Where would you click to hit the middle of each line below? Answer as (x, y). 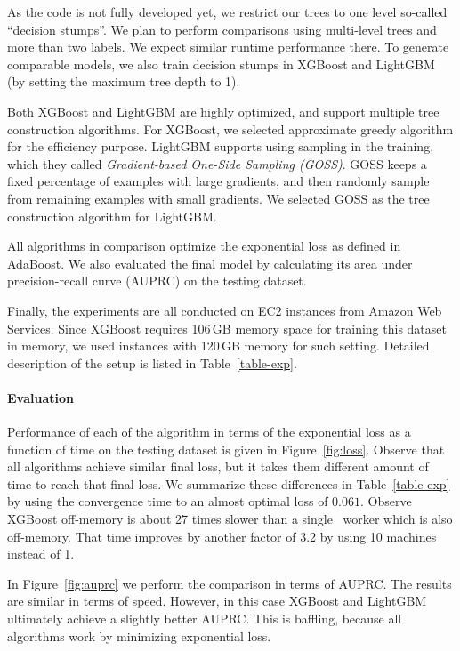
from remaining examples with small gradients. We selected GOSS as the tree (218, 198)
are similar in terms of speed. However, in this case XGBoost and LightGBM (217, 601)
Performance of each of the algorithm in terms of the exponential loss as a (209, 432)
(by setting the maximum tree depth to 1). (124, 81)
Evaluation (40, 397)
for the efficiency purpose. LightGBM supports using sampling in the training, (221, 146)
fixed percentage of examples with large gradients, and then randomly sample (218, 181)
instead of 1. (41, 554)
